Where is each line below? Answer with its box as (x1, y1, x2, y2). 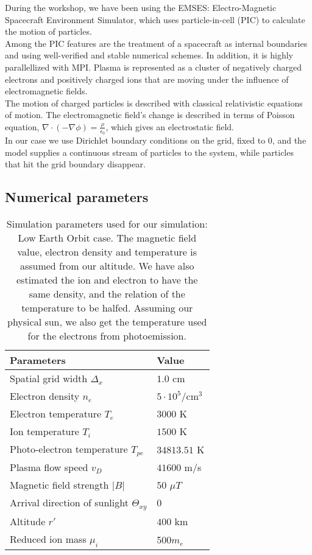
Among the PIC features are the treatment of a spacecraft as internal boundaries (5, 37, 308, 49)
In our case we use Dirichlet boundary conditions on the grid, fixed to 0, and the (5, 134, 307, 147)
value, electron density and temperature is (17, 245, 197, 259)
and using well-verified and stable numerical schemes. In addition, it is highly (5, 49, 293, 61)
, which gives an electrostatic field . (105, 120, 234, 133)
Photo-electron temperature (10, 442, 128, 456)
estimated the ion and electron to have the (16, 273, 198, 287)
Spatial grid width (10, 371, 88, 386)
